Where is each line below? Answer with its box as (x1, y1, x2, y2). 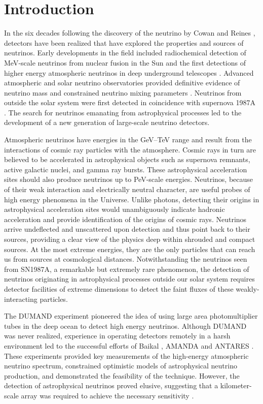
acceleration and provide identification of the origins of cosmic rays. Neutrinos (4, 213, 247, 224)
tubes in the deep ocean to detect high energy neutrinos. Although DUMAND (4, 320, 247, 331)
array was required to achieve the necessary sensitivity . (21, 390, 194, 400)
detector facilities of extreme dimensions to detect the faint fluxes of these (4, 283, 234, 294)
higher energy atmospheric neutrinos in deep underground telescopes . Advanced (4, 67, 254, 78)
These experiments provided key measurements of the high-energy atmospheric (4, 350, 249, 361)
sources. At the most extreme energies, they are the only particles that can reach (4, 243, 255, 254)
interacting (4, 293, 37, 304)
